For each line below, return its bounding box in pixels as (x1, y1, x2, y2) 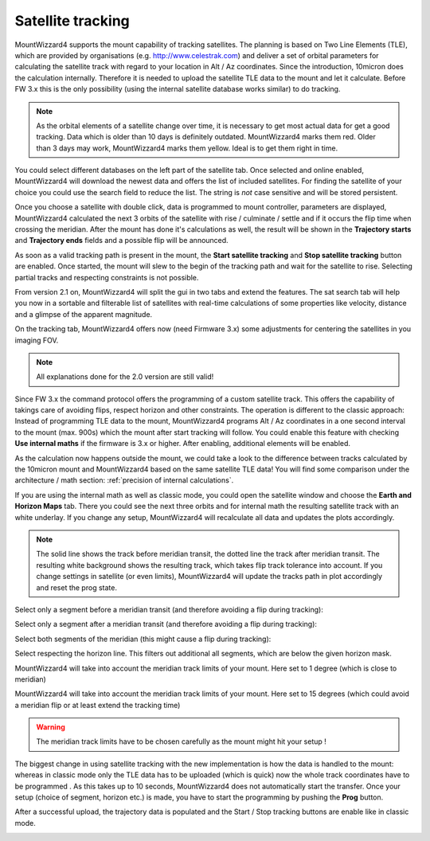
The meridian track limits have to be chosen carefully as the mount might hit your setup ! (36, 737, 326, 746)
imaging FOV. (14, 335, 59, 345)
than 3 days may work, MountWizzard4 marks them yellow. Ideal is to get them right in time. (36, 143, 338, 153)
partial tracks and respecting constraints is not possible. (14, 272, 199, 282)
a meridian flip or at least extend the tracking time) (14, 700, 181, 710)
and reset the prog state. (36, 582, 117, 593)
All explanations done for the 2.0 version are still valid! (36, 372, 214, 381)
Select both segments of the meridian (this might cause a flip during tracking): (14, 634, 272, 643)
